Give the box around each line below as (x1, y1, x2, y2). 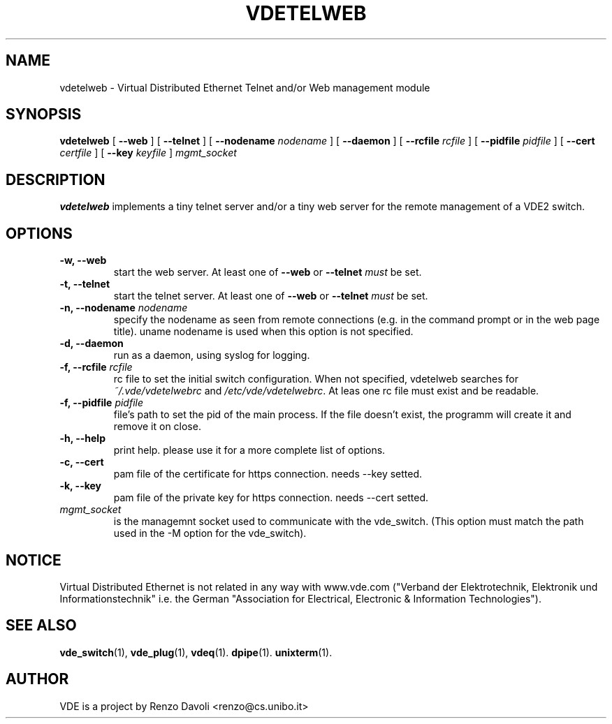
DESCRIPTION (6, 170, 105, 189)
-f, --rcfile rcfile (59, 361, 133, 374)
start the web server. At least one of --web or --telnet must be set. (113, 266, 422, 279)
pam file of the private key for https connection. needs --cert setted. (113, 492, 429, 504)
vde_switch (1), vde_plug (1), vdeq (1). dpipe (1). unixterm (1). (59, 646, 333, 658)
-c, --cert (59, 456, 104, 468)
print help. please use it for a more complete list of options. (113, 444, 386, 457)
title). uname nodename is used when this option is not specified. (113, 325, 414, 338)
